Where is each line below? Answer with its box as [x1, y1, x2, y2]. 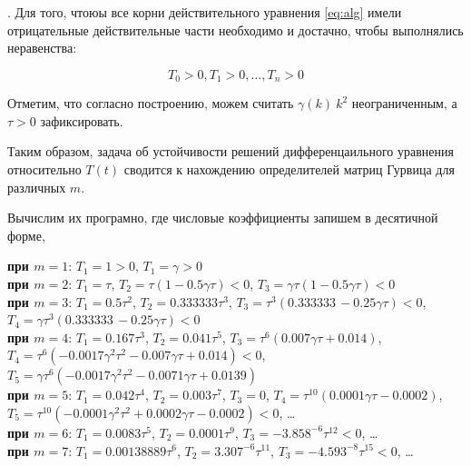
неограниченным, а [351, 94, 457, 113]
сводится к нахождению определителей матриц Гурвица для [123, 160, 455, 179]
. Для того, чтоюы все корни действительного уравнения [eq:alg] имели [7, 3, 402, 21]
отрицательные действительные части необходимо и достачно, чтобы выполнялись [7, 20, 464, 39]
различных [7, 177, 66, 196]
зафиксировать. [40, 111, 123, 130]
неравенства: [7, 38, 77, 57]
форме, [7, 225, 45, 244]
